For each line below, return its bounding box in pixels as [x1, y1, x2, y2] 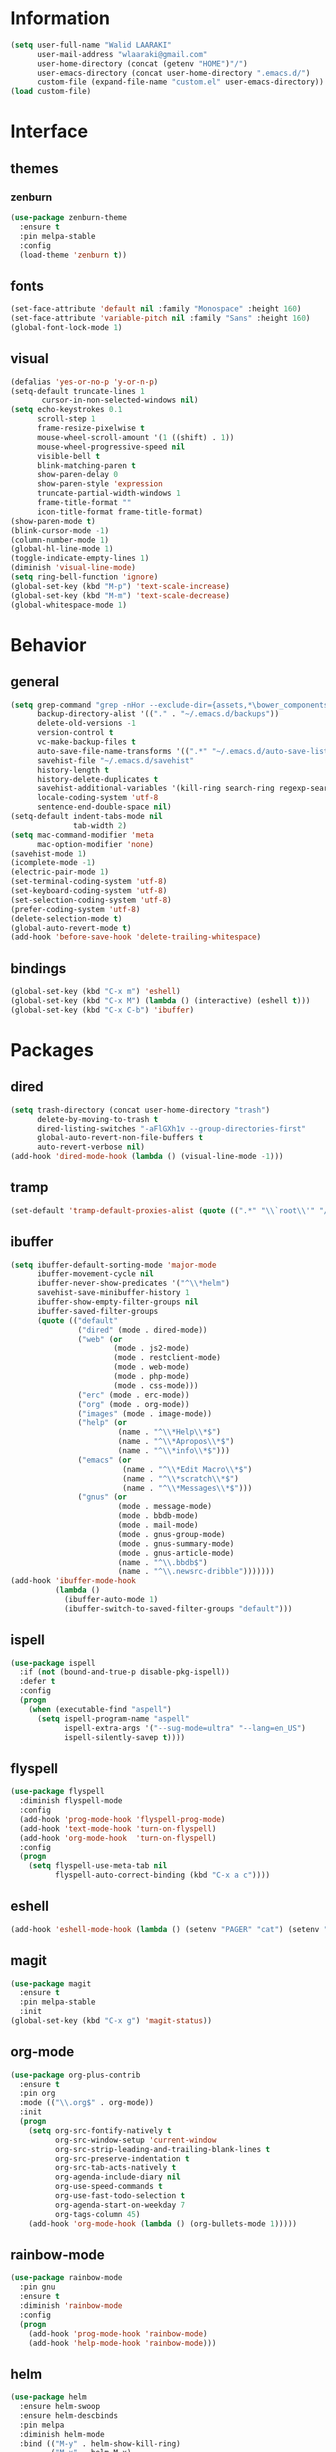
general [10, 673, 60, 691]
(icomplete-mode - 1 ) [10, 858, 97, 868]
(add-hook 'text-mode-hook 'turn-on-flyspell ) [19, 1823, 217, 1834]
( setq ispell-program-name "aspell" [36, 1713, 190, 1724]
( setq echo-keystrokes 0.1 [10, 405, 123, 415]
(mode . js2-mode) [113, 1343, 190, 1354]
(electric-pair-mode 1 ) [10, 867, 110, 877]
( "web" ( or [77, 1334, 123, 1344]
